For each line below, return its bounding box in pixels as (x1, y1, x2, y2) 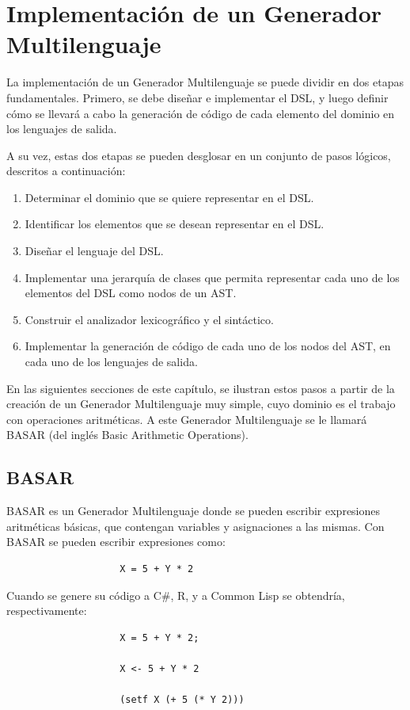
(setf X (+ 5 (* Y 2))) (120, 694, 245, 706)
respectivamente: (6, 602, 87, 619)
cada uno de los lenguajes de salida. (25, 353, 198, 370)
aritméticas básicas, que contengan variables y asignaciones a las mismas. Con (6, 517, 385, 534)
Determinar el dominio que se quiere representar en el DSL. (25, 189, 314, 205)
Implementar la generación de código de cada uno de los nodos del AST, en (25, 338, 391, 354)
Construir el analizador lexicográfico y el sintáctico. (25, 311, 274, 327)
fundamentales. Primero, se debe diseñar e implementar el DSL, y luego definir (6, 89, 389, 105)
